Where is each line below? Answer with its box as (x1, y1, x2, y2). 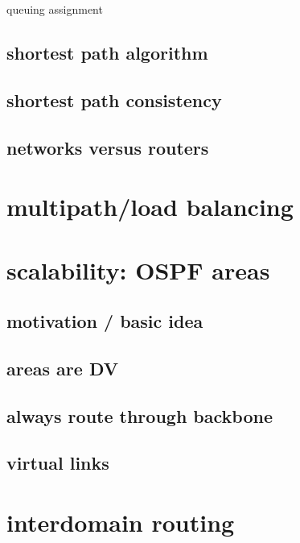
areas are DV (6, 355, 118, 380)
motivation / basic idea (6, 309, 203, 334)
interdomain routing (6, 506, 235, 538)
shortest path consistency (6, 87, 222, 112)
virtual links (6, 450, 109, 475)
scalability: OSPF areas (6, 253, 270, 286)
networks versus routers (6, 135, 209, 160)
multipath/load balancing (6, 190, 294, 223)
